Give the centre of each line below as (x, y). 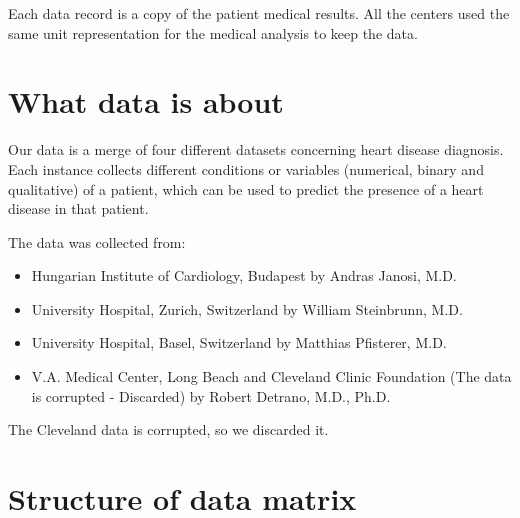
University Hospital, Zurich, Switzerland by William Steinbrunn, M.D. (247, 308)
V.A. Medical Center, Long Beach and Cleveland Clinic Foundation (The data (271, 376)
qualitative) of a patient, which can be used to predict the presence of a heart (246, 188)
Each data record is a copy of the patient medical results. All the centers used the (259, 13)
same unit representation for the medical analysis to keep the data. (213, 32)
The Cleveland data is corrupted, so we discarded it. (168, 429)
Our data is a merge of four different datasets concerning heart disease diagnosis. (256, 149)
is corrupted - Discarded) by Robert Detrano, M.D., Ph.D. (211, 395)
